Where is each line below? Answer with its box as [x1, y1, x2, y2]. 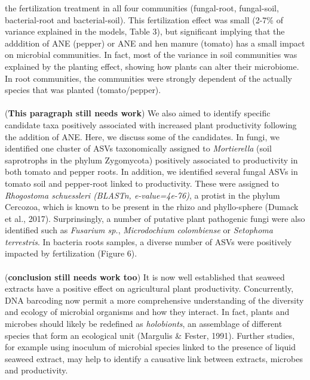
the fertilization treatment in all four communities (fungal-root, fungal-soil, [5, 2, 279, 14]
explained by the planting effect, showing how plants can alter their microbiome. [5, 60, 299, 72]
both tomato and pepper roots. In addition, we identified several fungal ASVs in [5, 165, 298, 178]
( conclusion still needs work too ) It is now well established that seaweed [5, 270, 285, 283]
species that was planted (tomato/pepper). [5, 84, 161, 96]
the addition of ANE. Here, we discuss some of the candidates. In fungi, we [5, 130, 280, 143]
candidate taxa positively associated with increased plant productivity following [5, 118, 297, 131]
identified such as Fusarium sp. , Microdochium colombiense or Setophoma [5, 224, 273, 236]
